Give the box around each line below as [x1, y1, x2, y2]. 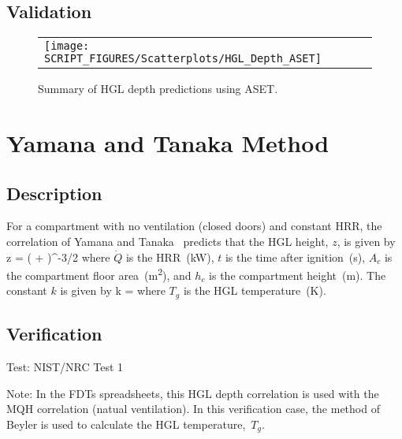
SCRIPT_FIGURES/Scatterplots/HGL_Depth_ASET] [44, 52, 322, 65]
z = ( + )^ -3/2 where [6, 248, 110, 265]
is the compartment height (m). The [209, 266, 386, 283]
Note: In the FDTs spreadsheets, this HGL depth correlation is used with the [6, 385, 379, 401]
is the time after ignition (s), [225, 248, 366, 265]
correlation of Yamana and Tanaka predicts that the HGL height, [6, 233, 329, 249]
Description [6, 180, 102, 205]
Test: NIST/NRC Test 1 [6, 359, 124, 375]
